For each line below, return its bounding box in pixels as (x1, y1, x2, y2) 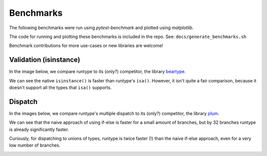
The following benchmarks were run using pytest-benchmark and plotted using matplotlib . (9, 25, 194, 31)
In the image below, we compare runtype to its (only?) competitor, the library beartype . (9, 69, 186, 75)
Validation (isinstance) (9, 56, 81, 64)
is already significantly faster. (9, 126, 69, 132)
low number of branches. (9, 142, 61, 148)
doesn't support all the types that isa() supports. (9, 84, 112, 91)
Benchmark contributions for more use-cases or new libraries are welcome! (9, 42, 163, 49)
